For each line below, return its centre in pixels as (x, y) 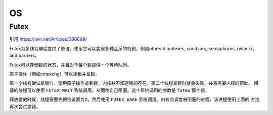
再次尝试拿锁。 (25, 106)
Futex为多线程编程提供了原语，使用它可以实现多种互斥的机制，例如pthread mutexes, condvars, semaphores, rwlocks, (132, 48)
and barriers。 (25, 56)
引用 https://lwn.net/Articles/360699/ (48, 39)
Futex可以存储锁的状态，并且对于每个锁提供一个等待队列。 (71, 65)
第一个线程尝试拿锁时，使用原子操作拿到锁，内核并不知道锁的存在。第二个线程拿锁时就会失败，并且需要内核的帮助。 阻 (134, 83)
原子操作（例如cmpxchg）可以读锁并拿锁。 (54, 74)
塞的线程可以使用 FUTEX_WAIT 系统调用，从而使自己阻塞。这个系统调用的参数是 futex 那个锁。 (109, 90)
